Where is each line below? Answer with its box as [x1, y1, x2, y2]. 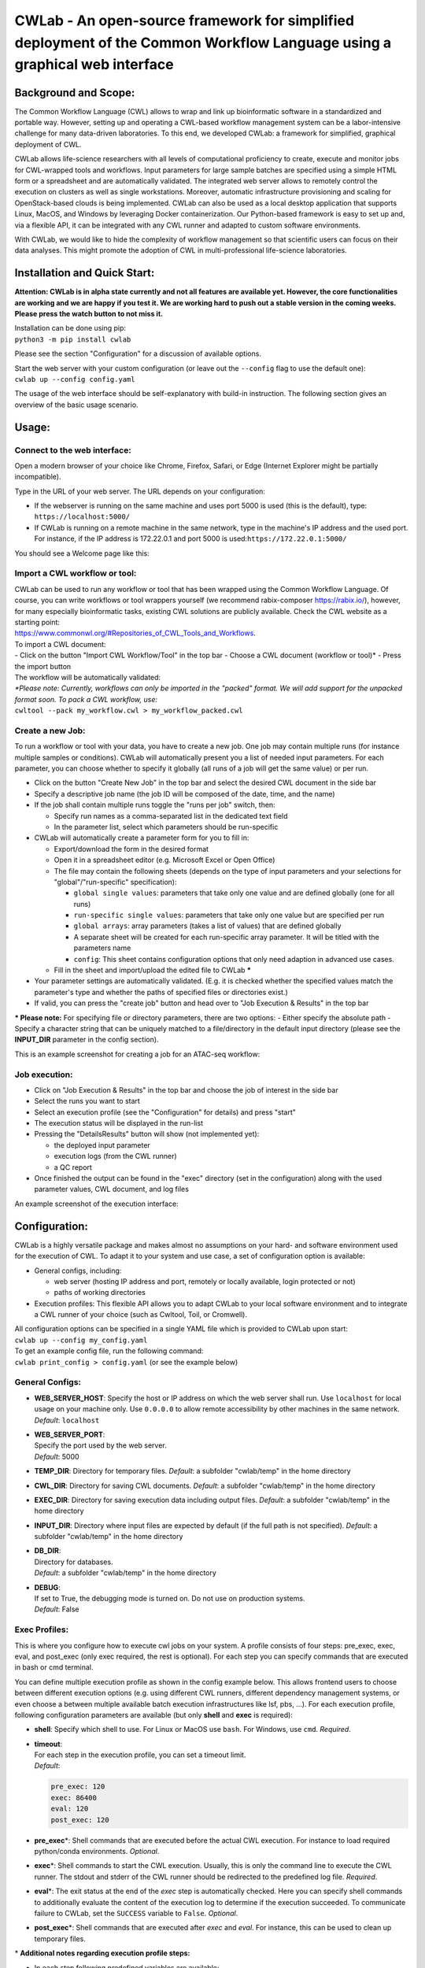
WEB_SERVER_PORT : [34, 1430, 105, 1439]
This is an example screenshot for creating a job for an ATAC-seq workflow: [14, 1049, 261, 1059]
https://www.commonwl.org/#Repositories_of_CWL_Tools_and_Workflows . [14, 628, 256, 638]
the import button [14, 661, 72, 671]
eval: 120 [50, 1804, 89, 1814]
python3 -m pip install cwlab [14, 335, 131, 344]
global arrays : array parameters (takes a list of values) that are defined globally [73, 921, 342, 930]
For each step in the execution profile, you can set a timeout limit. [34, 1750, 246, 1759]
